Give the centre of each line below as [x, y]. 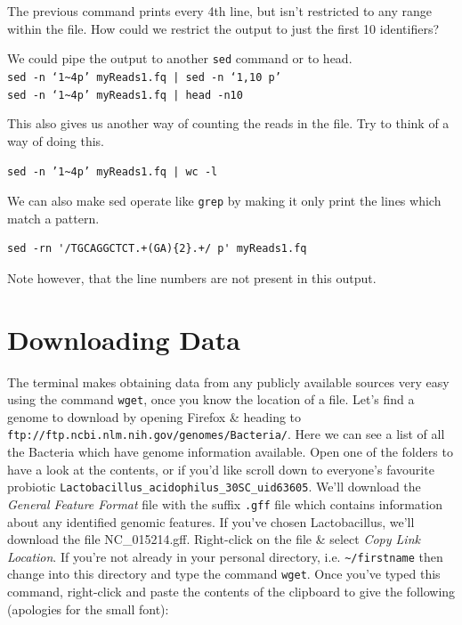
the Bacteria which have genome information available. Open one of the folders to [230, 452]
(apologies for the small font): [88, 609]
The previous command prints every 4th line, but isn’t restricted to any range [219, 11]
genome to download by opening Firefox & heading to [154, 416]
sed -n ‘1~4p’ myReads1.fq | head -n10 [125, 95]
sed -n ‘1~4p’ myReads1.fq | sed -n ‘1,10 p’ [144, 77]
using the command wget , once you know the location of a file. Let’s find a [211, 399]
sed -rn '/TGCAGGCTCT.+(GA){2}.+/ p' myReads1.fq [157, 249]
